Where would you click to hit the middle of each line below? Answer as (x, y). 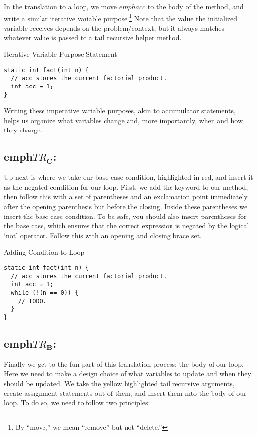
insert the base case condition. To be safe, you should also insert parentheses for (125, 216)
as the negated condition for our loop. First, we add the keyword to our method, (126, 187)
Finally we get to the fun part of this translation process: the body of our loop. (124, 364)
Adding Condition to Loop (44, 252)
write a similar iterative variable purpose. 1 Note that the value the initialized (121, 17)
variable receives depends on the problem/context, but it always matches (114, 27)
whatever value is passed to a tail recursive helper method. (93, 37)
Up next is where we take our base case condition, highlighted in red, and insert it (128, 177)
